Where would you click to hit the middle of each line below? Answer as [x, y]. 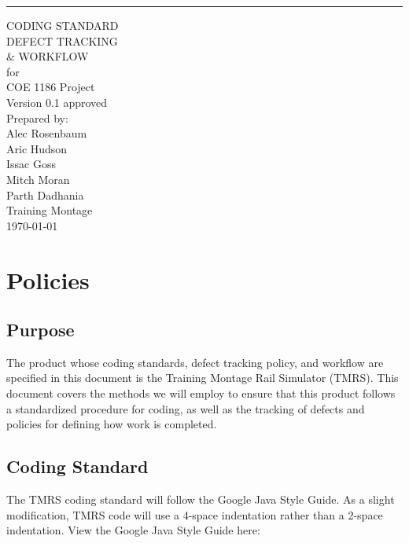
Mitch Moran [38, 179]
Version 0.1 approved [57, 102]
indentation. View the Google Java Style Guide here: [133, 530]
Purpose [41, 330]
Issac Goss [31, 164]
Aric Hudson [37, 148]
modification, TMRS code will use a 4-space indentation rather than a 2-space [195, 514]
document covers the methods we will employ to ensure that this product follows [201, 393]
